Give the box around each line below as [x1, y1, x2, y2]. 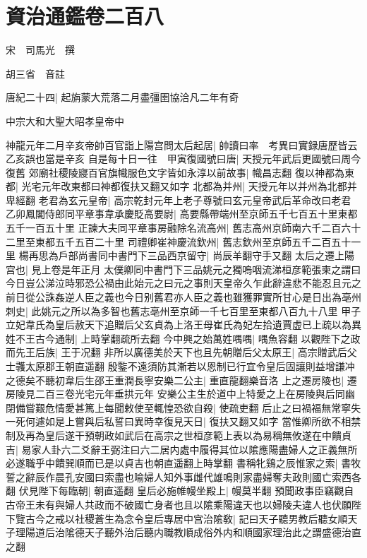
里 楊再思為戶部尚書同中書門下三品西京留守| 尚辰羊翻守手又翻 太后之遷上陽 [6, 248, 354, 263]
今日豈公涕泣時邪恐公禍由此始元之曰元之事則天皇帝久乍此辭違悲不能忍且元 [6, 275, 351, 290]
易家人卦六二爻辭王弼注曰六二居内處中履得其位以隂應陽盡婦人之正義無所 [21, 441, 358, 456]
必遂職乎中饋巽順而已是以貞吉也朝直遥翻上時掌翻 [6, 456, 233, 470]
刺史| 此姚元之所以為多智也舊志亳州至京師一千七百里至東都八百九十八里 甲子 [6, 303, 361, 318]
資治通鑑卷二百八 [6, 1, 164, 30]
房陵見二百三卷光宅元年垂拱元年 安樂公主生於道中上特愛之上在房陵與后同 [6, 386, 345, 401]
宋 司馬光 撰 [6, 42, 75, 57]
